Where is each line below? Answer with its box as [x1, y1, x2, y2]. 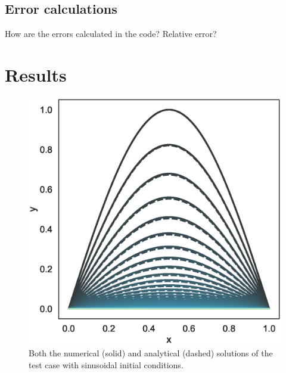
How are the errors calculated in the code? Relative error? [5, 27, 217, 40]
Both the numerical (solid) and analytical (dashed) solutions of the [29, 346, 273, 359]
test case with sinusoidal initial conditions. [29, 358, 184, 371]
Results [5, 62, 67, 86]
